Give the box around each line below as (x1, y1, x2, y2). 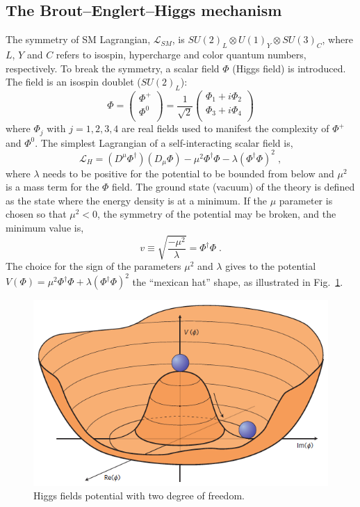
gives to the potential (225, 259, 316, 273)
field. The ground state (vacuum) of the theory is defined (112, 179, 355, 194)
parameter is (279, 193, 333, 207)
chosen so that (6, 207, 67, 221)
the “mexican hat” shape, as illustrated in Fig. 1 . (132, 274, 343, 289)
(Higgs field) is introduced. (232, 61, 346, 75)
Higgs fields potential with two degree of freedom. (33, 488, 245, 503)
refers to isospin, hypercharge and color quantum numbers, (56, 47, 306, 61)
